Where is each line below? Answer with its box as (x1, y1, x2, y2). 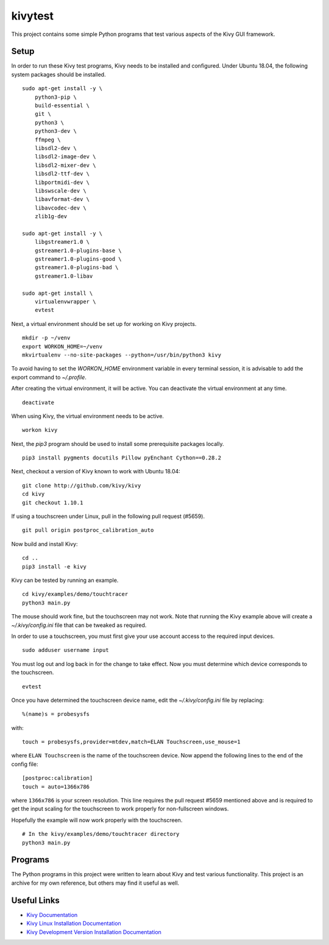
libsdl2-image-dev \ (34, 153, 96, 160)
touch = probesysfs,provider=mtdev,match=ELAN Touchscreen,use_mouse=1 (22, 738, 241, 746)
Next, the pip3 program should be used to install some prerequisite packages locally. (11, 440, 224, 447)
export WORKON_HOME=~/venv (22, 343, 103, 350)
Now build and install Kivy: (11, 540, 78, 548)
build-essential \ (34, 102, 90, 109)
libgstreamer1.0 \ (34, 238, 90, 246)
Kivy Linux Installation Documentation (26, 920, 121, 927)
